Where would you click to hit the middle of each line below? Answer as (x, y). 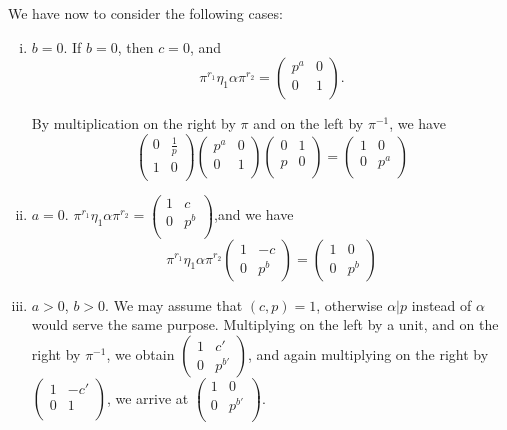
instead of (441, 304)
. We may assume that (174, 304)
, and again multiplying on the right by (368, 353)
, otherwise (349, 304)
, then (135, 46)
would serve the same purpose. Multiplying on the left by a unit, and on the (265, 324)
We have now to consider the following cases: (145, 13)
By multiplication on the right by (133, 123)
